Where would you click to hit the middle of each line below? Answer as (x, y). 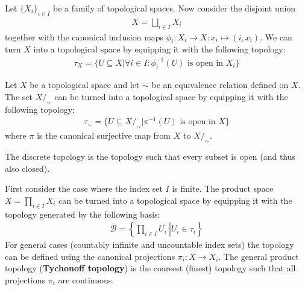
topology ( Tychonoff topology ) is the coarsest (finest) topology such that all (150, 268)
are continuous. (86, 280)
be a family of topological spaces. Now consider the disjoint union (175, 8)
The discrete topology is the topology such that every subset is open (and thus (150, 156)
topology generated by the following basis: (83, 214)
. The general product (259, 256)
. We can (276, 36)
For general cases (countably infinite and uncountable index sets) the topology (149, 244)
